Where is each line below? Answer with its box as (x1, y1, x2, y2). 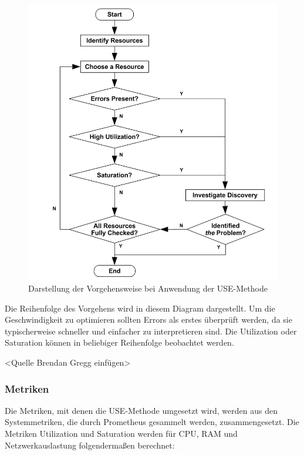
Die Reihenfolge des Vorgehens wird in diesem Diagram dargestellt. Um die (5, 302, 275, 314)
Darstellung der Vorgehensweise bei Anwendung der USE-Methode (28, 282, 268, 295)
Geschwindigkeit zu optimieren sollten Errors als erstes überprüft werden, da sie (5, 313, 292, 326)
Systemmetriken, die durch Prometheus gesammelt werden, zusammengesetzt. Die (5, 416, 299, 428)
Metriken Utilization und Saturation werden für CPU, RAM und (5, 427, 238, 440)
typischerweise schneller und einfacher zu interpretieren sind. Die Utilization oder (5, 324, 297, 337)
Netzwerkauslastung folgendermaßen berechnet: (5, 439, 175, 451)
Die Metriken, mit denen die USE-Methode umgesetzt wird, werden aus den (5, 404, 278, 416)
